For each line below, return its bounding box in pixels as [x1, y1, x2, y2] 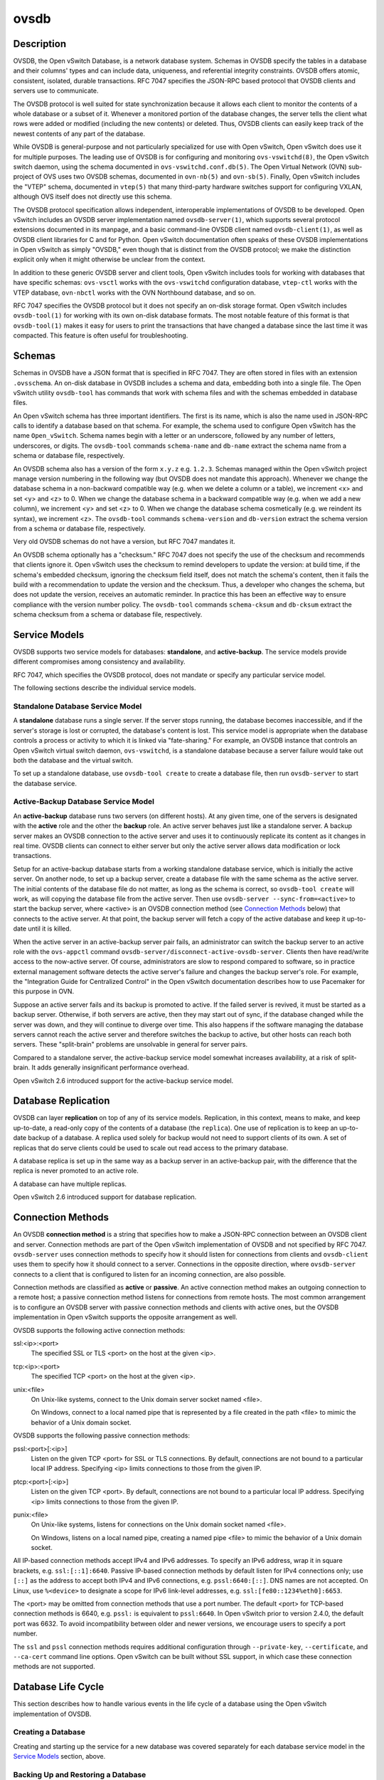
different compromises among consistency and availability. [13, 657, 186, 666]
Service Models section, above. [13, 1752, 106, 1761]
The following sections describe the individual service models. [13, 684, 196, 692]
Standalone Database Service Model [13, 701, 142, 711]
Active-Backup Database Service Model [13, 797, 154, 807]
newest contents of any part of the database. [13, 129, 146, 138]
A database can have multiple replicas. [13, 1179, 127, 1188]
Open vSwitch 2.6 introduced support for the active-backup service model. [13, 1076, 234, 1085]
